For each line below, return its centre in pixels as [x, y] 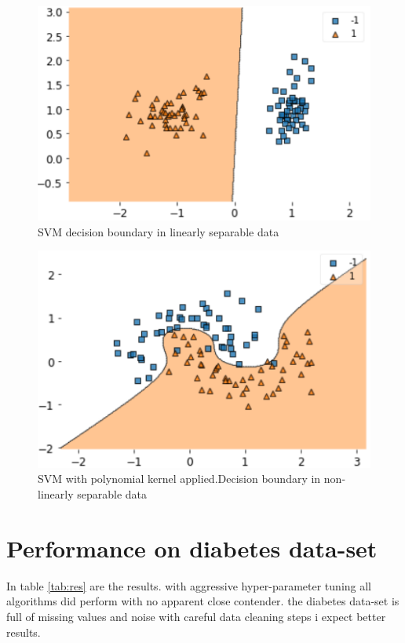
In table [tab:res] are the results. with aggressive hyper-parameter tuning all [189, 585]
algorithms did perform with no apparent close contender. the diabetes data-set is [203, 601]
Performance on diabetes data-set [192, 548]
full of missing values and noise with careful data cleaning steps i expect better [196, 616]
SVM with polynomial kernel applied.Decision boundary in [179, 479]
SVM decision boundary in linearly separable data [159, 231]
